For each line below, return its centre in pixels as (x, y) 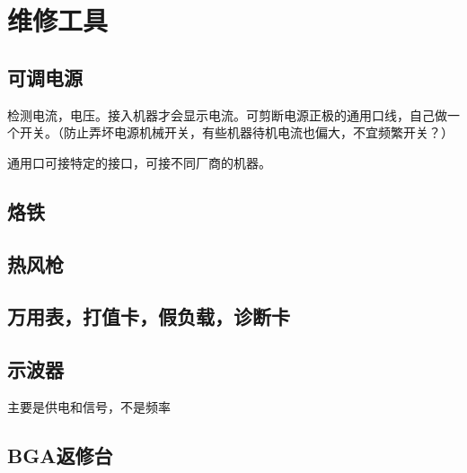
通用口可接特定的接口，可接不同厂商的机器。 (139, 162)
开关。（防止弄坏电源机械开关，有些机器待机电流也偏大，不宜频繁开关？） (236, 132)
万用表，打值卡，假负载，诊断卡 (149, 316)
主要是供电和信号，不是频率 (89, 406)
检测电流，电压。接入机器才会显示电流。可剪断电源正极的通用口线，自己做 (227, 114)
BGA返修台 (60, 455)
